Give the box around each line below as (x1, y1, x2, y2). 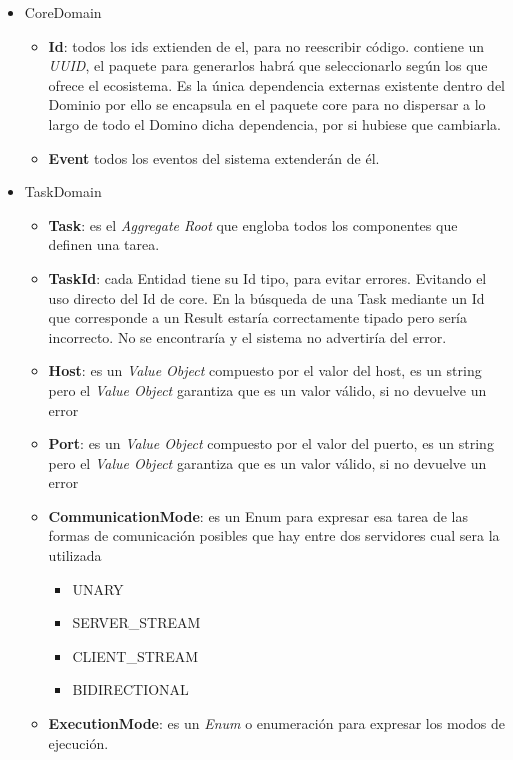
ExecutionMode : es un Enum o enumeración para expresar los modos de (48, 713, 505, 734)
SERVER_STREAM (72, 612, 201, 633)
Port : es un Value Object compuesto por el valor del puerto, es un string (48, 433, 494, 454)
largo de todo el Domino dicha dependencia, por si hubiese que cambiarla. (48, 113, 501, 134)
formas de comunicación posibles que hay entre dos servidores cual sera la (48, 525, 500, 546)
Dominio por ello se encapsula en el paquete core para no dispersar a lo (48, 94, 486, 115)
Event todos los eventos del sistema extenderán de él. (48, 147, 380, 168)
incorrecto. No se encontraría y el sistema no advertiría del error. (48, 326, 447, 347)
